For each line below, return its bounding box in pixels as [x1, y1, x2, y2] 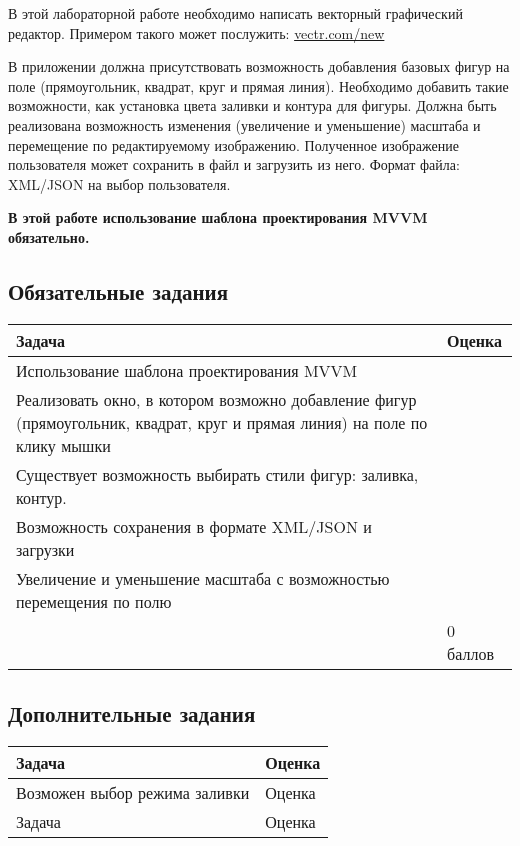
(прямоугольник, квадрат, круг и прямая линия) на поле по [16, 410, 428, 434]
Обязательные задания [8, 275, 229, 306]
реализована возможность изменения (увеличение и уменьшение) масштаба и [8, 114, 481, 135]
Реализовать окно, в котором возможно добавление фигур [16, 387, 417, 411]
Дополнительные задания [8, 698, 256, 729]
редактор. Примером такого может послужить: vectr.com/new [8, 22, 385, 43]
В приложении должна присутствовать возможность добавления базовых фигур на [8, 56, 510, 77]
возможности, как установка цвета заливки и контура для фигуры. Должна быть [8, 95, 497, 116]
